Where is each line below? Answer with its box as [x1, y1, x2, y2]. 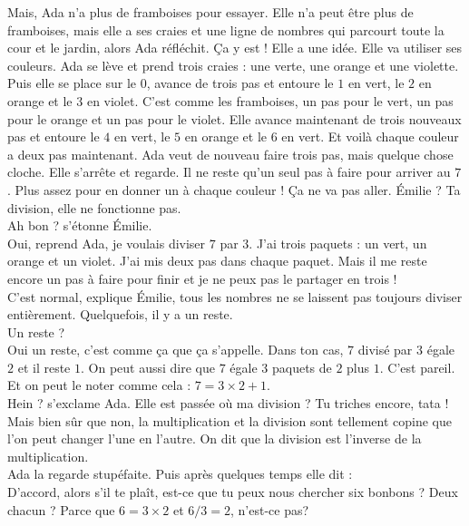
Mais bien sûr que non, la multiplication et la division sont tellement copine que [7, 411, 452, 430]
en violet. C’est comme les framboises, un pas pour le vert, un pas [86, 91, 454, 110]
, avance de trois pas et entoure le [146, 73, 334, 93]
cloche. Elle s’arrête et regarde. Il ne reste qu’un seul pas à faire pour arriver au [7, 162, 451, 181]
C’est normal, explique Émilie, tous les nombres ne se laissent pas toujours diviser [7, 287, 463, 306]
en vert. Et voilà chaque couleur [281, 127, 459, 146]
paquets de [271, 357, 332, 376]
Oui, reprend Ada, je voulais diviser [7, 233, 206, 252]
